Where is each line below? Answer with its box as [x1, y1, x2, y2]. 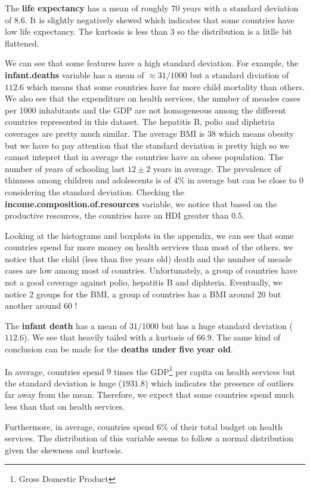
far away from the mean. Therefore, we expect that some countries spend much [5, 388, 294, 401]
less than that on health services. [5, 400, 125, 413]
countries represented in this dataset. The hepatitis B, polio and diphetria [5, 115, 275, 128]
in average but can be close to [187, 174, 297, 186]
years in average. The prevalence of [153, 162, 281, 174]
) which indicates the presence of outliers [145, 376, 294, 389]
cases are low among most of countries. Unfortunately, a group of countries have [5, 264, 297, 277]
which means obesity [218, 127, 294, 139]
